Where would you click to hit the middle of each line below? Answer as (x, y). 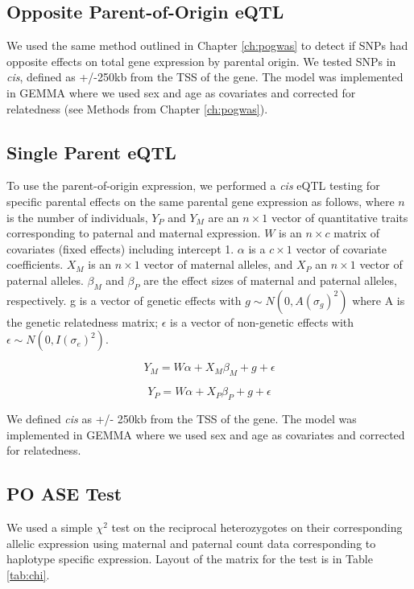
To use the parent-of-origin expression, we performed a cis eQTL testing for (193, 185)
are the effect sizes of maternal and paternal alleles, (270, 280)
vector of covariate (341, 248)
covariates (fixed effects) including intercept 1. (120, 248)
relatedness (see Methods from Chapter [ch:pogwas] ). (137, 108)
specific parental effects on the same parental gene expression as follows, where (201, 201)
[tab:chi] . (28, 574)
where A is (379, 300)
